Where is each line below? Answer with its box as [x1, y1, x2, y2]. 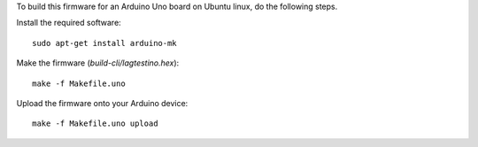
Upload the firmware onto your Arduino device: [16, 97, 189, 108]
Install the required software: [16, 18, 121, 28]
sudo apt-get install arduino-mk [32, 38, 177, 48]
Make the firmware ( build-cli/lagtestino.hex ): [16, 58, 180, 68]
